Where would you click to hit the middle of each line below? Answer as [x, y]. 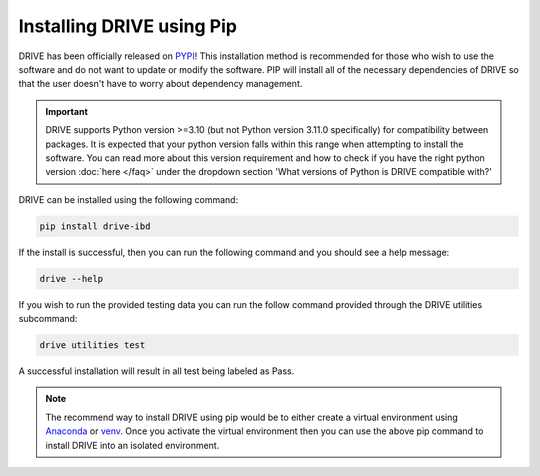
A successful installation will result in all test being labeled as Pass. [156, 371]
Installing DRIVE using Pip [127, 26]
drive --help [71, 278]
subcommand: [48, 318]
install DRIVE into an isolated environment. [132, 445]
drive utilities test [92, 344]
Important [67, 111]
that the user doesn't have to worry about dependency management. [160, 84]
